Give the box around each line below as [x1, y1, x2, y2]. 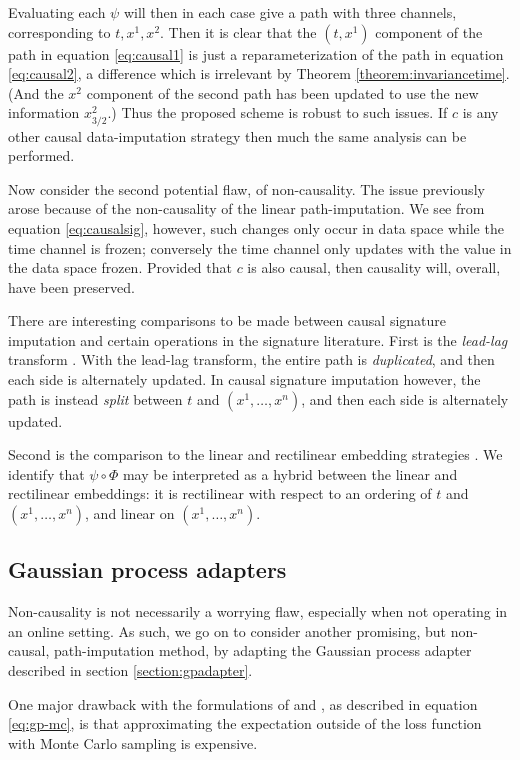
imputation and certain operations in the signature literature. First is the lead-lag [8, 329, 508, 350]
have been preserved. [8, 276, 135, 297]
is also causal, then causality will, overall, [247, 257, 501, 278]
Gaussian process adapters [8, 554, 287, 585]
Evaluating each [8, 2, 106, 22]
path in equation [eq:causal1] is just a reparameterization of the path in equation [8, 43, 504, 64]
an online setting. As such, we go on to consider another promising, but [8, 620, 447, 641]
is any [462, 102, 499, 123]
